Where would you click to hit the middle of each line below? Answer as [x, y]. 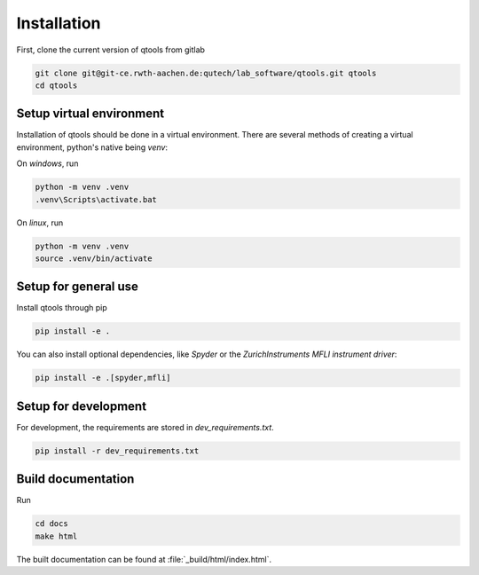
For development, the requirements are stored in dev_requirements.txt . [145, 427]
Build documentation [75, 479]
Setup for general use [78, 287]
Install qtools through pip [62, 308]
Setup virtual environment [90, 114]
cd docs [51, 524]
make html [56, 536]
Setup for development [81, 406]
